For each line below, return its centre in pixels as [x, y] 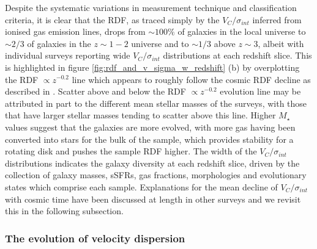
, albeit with [281, 43]
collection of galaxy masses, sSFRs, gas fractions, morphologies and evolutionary [156, 175]
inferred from [277, 19]
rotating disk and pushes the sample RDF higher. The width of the [131, 151]
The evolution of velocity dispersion [95, 238]
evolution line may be [260, 91]
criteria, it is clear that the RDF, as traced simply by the [112, 19]
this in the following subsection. [64, 211]
